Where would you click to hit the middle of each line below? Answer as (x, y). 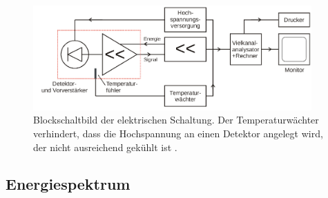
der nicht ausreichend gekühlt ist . (105, 147)
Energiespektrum (68, 184)
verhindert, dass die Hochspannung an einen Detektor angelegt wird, (178, 133)
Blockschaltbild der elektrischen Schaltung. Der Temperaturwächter (176, 120)
